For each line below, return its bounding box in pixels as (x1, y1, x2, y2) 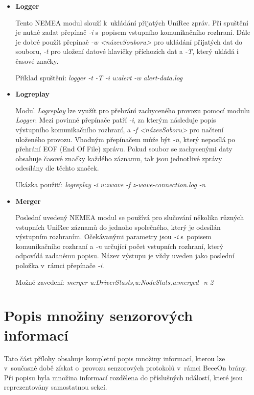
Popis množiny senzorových (4, 305, 193, 325)
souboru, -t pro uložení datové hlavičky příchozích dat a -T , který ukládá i (15, 46, 239, 56)
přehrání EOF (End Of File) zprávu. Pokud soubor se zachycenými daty (15, 144, 232, 154)
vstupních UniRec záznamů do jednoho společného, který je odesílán (15, 222, 221, 232)
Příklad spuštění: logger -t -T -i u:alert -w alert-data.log (15, 72, 183, 82)
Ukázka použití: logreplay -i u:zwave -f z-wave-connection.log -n (15, 179, 206, 189)
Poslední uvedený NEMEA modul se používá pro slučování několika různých (15, 212, 244, 222)
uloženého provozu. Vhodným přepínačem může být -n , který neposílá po (15, 134, 235, 144)
